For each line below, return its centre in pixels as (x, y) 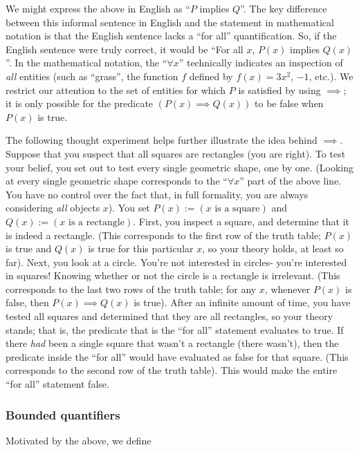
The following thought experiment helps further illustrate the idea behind (162, 140)
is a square (237, 209)
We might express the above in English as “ (98, 8)
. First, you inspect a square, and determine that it (241, 221)
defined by (211, 76)
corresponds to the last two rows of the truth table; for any (131, 289)
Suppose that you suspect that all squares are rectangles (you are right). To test (176, 153)
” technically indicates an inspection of (261, 63)
